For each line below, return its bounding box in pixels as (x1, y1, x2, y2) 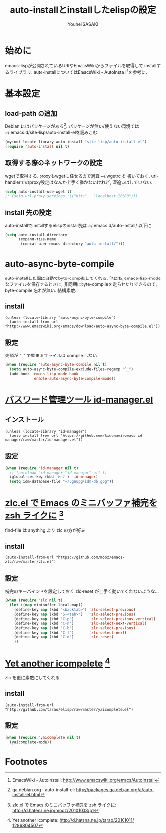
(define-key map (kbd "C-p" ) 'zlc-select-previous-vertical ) (14, 616, 156, 621)
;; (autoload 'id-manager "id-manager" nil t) (9, 470, 107, 475)
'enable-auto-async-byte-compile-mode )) (31, 376, 116, 381)
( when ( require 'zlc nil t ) (5, 598, 63, 603)
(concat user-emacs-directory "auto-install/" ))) (20, 241, 125, 246)
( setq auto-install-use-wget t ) (5, 189, 72, 194)
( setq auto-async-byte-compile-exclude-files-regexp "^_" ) (9, 367, 134, 372)
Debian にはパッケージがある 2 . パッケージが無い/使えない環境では (5, 122, 139, 129)
